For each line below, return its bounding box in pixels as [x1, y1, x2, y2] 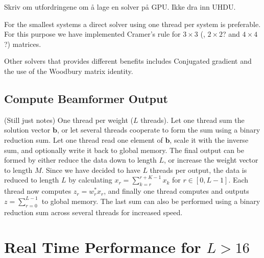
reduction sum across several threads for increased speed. [4, 207, 183, 217]
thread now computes [4, 186, 71, 196]
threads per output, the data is [150, 164, 247, 175]
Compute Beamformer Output [4, 90, 168, 106]
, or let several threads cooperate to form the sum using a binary [57, 124, 260, 135]
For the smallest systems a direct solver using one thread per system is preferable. [4, 18, 261, 29]
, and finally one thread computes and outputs [104, 186, 249, 196]
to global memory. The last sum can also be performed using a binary [41, 195, 260, 206]
